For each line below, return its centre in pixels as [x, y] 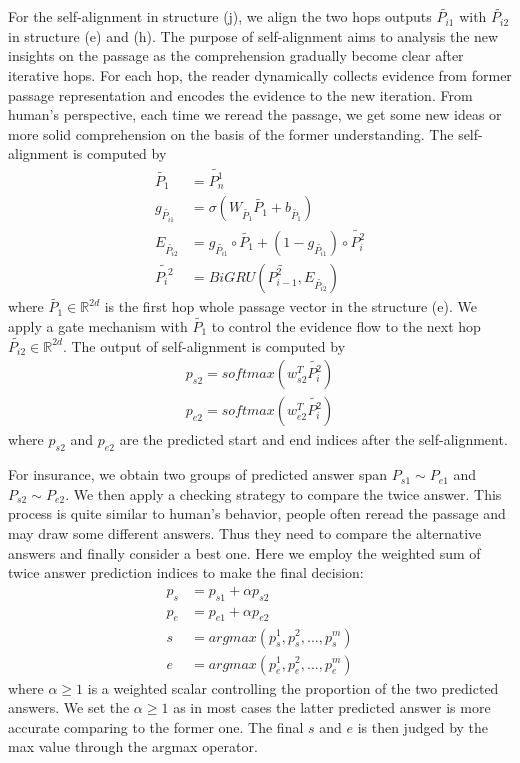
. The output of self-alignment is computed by [204, 345]
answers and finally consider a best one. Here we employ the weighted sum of [244, 552]
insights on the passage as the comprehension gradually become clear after [236, 55]
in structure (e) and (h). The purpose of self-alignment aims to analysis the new [253, 35]
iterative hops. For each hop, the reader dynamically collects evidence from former [260, 75]
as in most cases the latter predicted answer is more [332, 707]
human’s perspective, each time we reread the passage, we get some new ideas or [255, 114]
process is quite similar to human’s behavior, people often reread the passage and [257, 513]
